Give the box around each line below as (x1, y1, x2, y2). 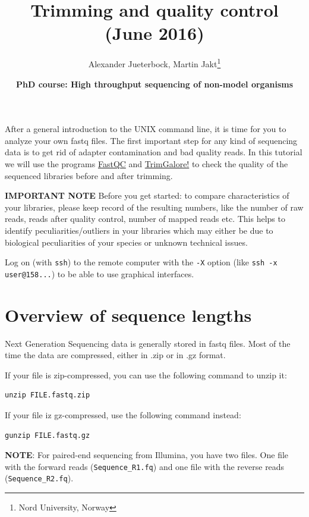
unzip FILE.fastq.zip (5, 391, 90, 400)
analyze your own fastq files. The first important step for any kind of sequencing (5, 134, 298, 146)
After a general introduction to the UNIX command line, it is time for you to (5, 123, 286, 135)
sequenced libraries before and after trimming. (5, 169, 173, 181)
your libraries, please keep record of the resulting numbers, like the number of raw (5, 200, 304, 213)
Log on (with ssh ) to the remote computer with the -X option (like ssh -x (5, 256, 278, 268)
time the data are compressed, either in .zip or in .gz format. (5, 349, 226, 361)
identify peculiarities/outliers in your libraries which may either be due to (5, 224, 273, 236)
